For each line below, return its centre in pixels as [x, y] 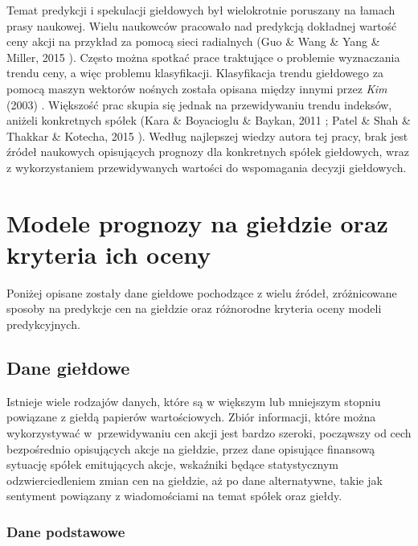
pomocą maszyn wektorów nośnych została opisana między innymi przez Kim [197, 88]
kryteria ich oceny [109, 254]
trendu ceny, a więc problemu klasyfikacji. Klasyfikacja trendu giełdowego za [195, 73]
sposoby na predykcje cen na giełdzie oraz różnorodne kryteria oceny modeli [194, 308]
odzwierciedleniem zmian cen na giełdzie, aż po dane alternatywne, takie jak [195, 480]
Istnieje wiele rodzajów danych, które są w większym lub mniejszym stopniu [194, 401]
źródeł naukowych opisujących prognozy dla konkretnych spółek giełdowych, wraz [208, 152]
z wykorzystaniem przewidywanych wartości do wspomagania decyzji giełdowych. [207, 167]
